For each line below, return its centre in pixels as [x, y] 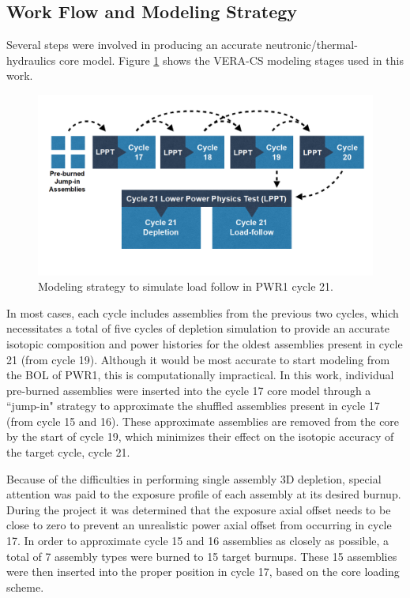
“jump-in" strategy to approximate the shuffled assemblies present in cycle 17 [193, 406]
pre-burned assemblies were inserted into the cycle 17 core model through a [189, 390]
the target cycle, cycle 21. [68, 452]
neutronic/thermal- [312, 45]
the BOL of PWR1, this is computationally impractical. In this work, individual [200, 375]
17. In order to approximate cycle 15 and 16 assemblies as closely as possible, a [198, 541]
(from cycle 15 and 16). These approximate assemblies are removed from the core [203, 421]
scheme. [25, 587]
